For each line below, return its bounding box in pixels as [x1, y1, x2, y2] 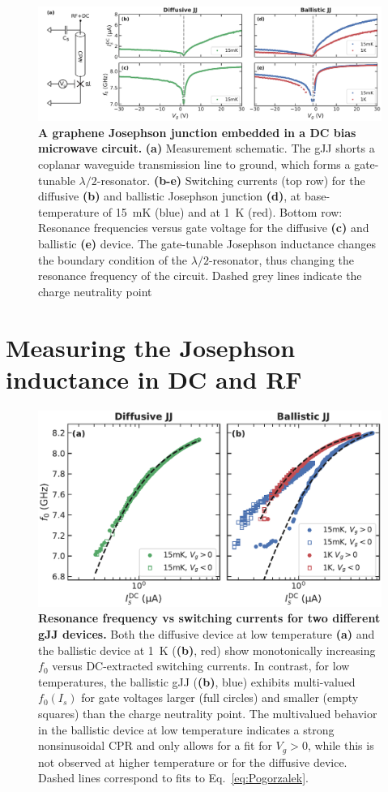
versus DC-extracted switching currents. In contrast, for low [52, 657, 350, 674]
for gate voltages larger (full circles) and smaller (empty [81, 689, 359, 706]
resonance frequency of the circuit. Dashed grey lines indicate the [38, 267, 362, 284]
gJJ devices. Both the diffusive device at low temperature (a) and [38, 626, 375, 643]
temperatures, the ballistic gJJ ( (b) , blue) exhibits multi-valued [38, 673, 356, 690]
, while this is [307, 737, 374, 754]
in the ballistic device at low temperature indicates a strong [38, 721, 335, 738]
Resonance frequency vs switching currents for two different [38, 609, 381, 626]
